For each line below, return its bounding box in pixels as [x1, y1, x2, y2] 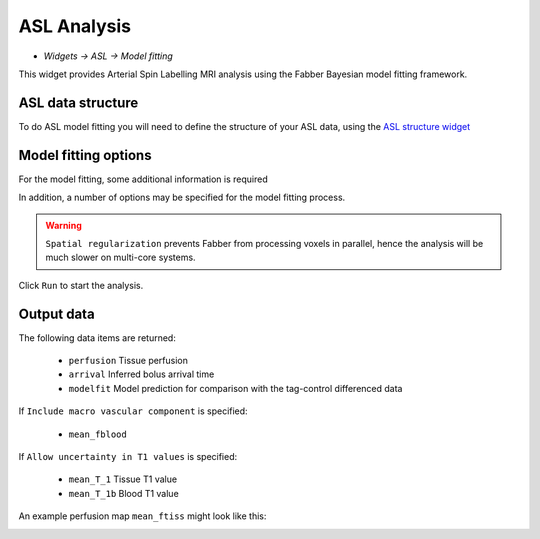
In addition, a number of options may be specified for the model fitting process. [18, 191, 346, 204]
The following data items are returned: [18, 331, 177, 344]
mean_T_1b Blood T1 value [68, 487, 179, 499]
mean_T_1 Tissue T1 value [68, 473, 178, 485]
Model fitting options [18, 146, 152, 164]
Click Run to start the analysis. [18, 279, 144, 291]
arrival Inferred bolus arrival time [68, 368, 215, 380]
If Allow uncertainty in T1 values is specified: [18, 450, 238, 462]
